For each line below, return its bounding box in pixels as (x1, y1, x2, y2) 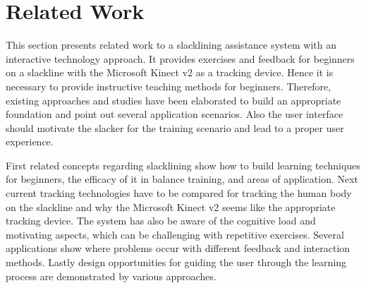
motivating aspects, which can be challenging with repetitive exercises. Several (6, 227, 344, 241)
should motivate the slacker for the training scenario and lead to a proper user (6, 120, 344, 135)
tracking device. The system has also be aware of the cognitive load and (6, 213, 316, 228)
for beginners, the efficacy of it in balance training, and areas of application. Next (6, 172, 359, 186)
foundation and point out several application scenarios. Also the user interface (6, 107, 343, 121)
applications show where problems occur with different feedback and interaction (6, 241, 350, 256)
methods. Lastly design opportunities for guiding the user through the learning (6, 255, 347, 270)
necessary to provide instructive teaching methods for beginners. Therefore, (6, 78, 331, 93)
